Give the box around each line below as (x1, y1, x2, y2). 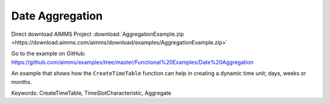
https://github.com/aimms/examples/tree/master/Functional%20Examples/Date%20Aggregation (11, 58, 254, 66)
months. (11, 78, 32, 85)
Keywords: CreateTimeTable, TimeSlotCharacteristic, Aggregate (11, 89, 172, 97)
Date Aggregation (11, 9, 103, 23)
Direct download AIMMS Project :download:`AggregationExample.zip (11, 30, 184, 38)
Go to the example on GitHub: (11, 50, 86, 57)
